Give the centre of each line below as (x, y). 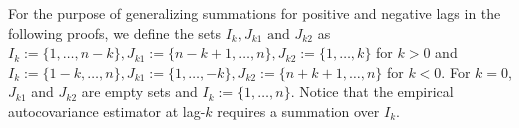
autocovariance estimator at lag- (107, 110)
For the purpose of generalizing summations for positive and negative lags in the (254, 13)
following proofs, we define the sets (114, 32)
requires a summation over (298, 110)
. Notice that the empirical (372, 91)
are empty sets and (139, 91)
